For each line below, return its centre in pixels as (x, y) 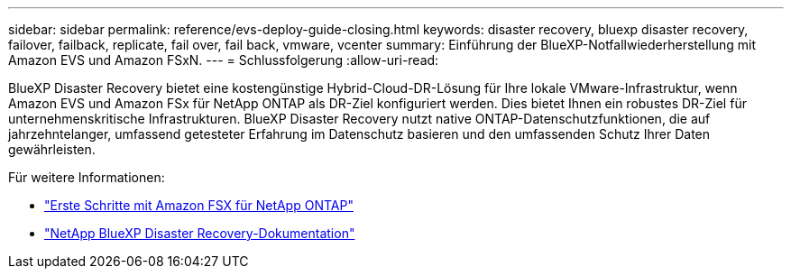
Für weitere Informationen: (87, 177)
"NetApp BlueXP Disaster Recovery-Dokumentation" (200, 233)
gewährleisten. (52, 149)
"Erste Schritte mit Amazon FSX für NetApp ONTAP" (199, 205)
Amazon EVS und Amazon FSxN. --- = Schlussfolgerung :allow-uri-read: (224, 60)
